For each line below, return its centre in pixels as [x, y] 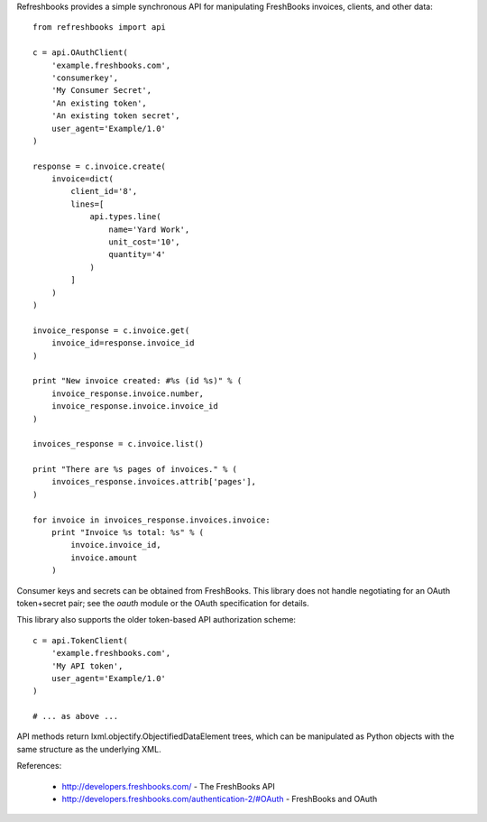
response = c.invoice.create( [100, 166]
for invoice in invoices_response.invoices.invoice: [152, 520]
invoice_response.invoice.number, [128, 393]
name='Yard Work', [149, 229]
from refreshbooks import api [100, 28]
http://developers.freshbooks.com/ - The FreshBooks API [168, 786]
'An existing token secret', [115, 116]
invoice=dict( [83, 179]
